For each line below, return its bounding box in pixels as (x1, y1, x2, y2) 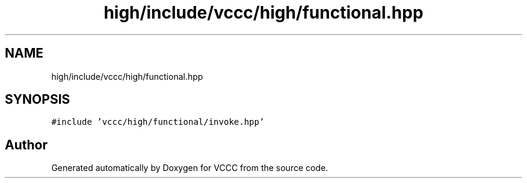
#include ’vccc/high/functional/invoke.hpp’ (51, 117, 265, 127)
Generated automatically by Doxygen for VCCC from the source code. (51, 163, 328, 173)
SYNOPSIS (5, 92, 70, 107)
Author (5, 137, 48, 152)
